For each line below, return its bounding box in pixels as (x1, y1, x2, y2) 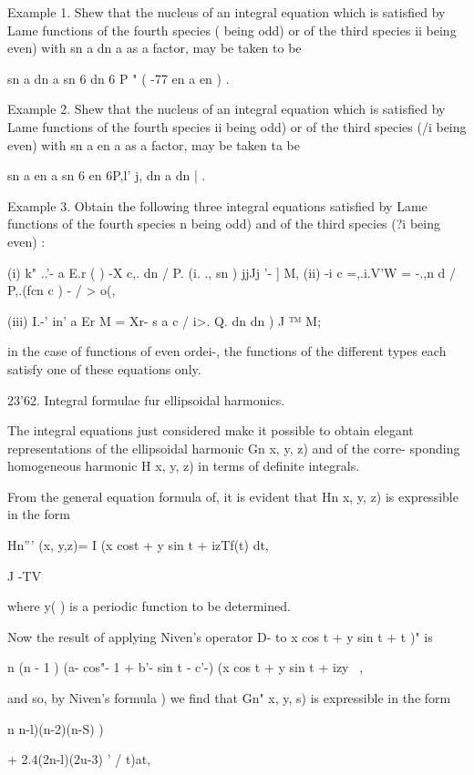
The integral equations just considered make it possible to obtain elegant (7, 421, 414, 440)
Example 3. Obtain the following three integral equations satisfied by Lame (7, 196, 428, 215)
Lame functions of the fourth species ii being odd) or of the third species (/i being (7, 117, 467, 136)
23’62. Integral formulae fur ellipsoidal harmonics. (7, 390, 285, 409)
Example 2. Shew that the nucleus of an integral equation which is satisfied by (7, 99, 446, 118)
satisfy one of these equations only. (7, 359, 201, 378)
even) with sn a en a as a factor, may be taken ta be (7, 135, 300, 154)
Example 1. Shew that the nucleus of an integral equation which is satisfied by (7, 3, 446, 21)
